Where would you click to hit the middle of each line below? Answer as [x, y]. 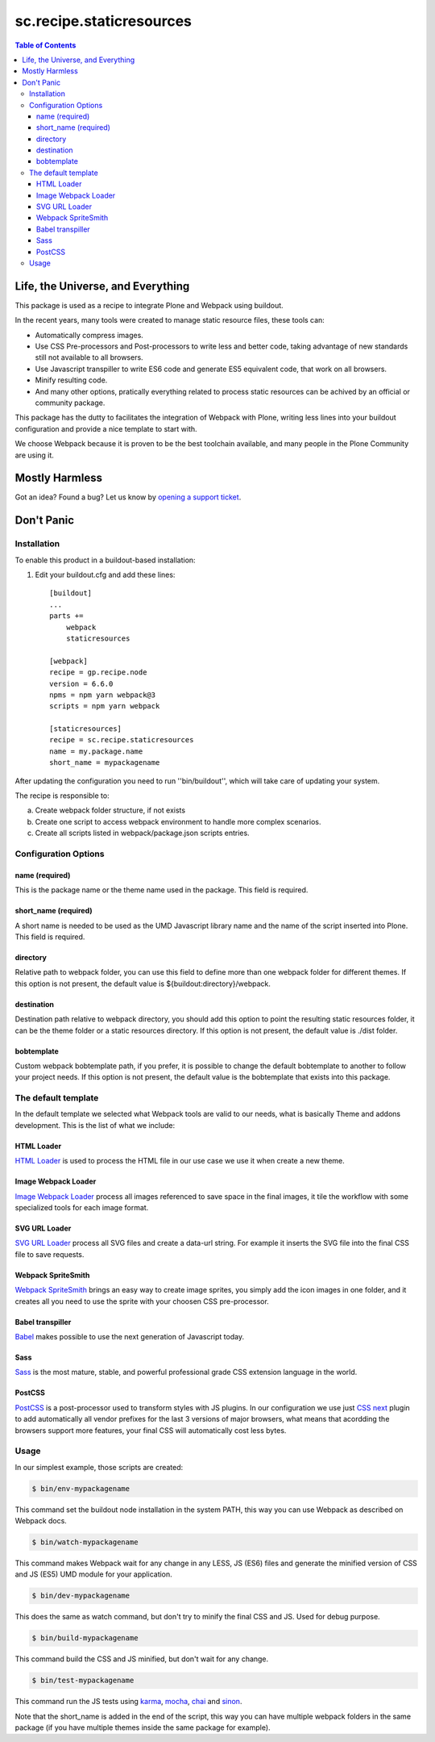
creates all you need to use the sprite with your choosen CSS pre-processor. [142, 1301]
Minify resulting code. [71, 380]
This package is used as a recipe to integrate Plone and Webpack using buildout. [149, 305]
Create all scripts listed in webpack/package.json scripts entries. [142, 833]
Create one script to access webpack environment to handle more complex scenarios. [178, 821]
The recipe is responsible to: [62, 796]
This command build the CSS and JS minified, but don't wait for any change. [142, 1659]
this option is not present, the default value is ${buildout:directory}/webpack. [143, 984]
